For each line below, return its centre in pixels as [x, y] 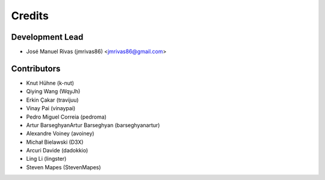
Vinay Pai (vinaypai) [51, 108]
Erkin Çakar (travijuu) [52, 100]
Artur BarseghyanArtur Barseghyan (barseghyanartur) [93, 125]
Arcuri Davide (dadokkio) [57, 151]
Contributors [36, 68]
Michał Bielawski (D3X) [55, 142]
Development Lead [47, 37]
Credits [30, 16]
